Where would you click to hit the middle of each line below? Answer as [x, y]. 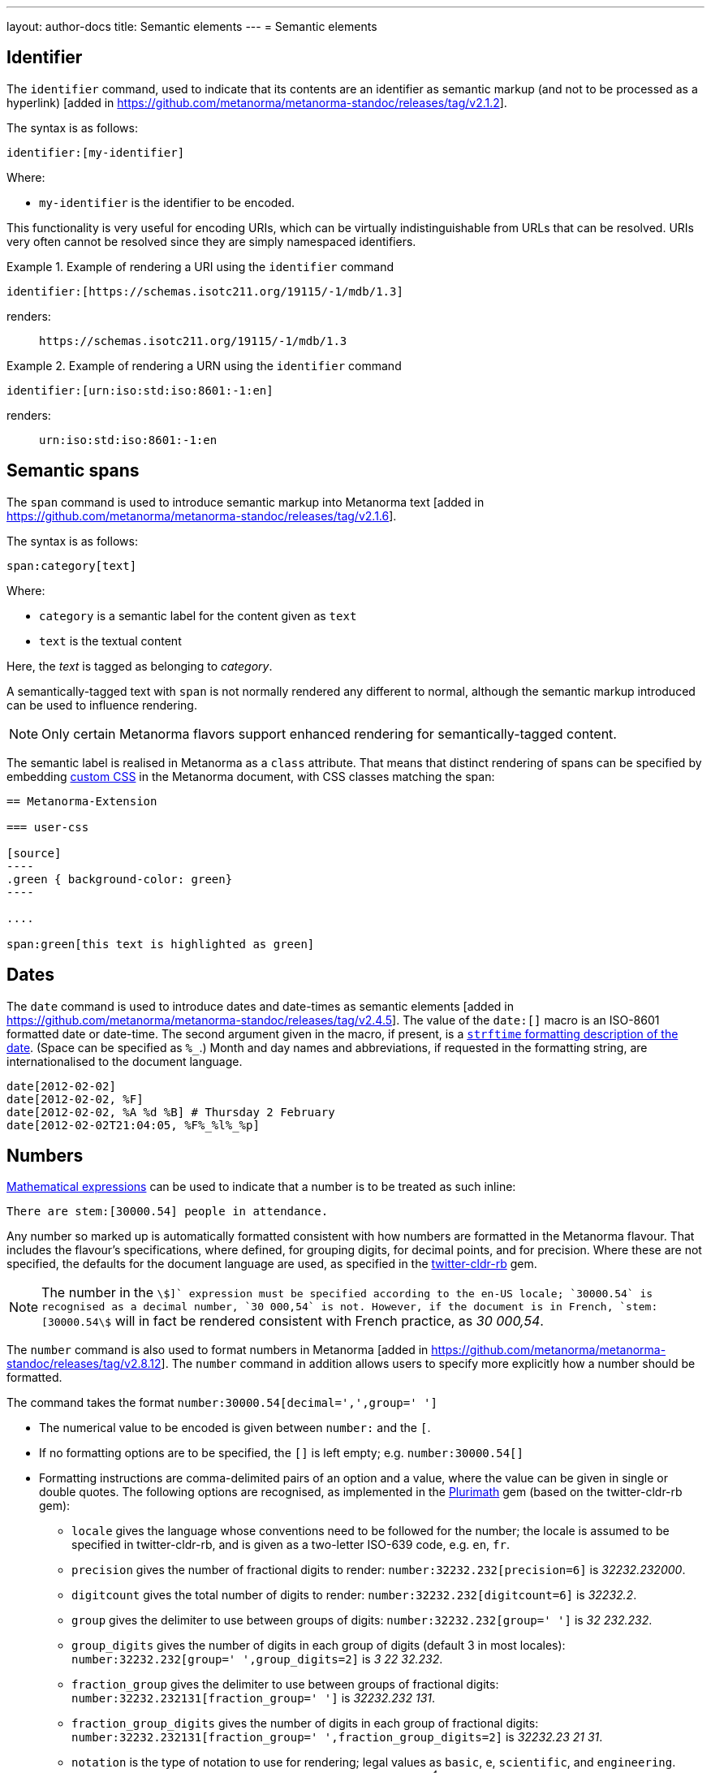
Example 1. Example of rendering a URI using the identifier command [200, 266]
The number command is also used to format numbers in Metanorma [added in [218, 1350]
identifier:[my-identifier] [96, 152]
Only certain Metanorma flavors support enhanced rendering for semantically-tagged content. [329, 733]
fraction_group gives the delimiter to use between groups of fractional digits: [285, 1685]
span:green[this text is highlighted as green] [161, 944]
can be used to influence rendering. [102, 705]
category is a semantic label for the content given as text [198, 615]
